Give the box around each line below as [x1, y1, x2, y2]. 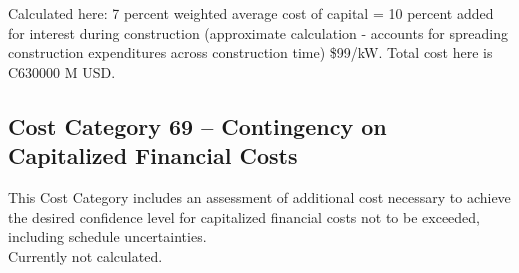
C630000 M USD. [8, 61, 116, 82]
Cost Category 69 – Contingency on [8, 110, 387, 141]
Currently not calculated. [8, 245, 163, 266]
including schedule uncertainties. [8, 226, 207, 247]
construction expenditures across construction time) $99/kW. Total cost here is [8, 42, 493, 63]
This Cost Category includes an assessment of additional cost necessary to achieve [8, 186, 511, 207]
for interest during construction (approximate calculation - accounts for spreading [8, 22, 508, 43]
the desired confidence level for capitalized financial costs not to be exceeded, [8, 206, 480, 227]
